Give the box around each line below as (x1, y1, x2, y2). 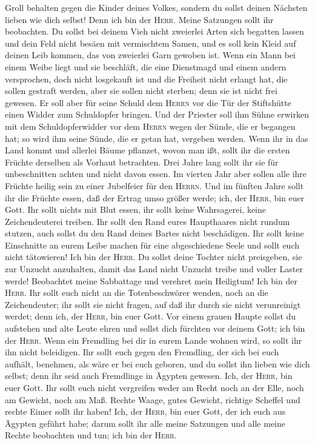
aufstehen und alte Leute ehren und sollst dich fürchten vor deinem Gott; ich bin (5, 322, 305, 335)
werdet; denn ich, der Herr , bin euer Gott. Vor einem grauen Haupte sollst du (5, 310, 296, 323)
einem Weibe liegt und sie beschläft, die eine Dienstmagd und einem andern (5, 60, 287, 73)
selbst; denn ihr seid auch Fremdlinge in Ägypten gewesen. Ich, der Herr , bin (5, 369, 293, 382)
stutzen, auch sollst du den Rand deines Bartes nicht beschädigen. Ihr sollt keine (5, 227, 304, 239)
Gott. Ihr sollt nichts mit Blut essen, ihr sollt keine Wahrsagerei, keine (5, 203, 267, 216)
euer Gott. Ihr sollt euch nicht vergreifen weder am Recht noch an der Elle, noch (5, 381, 304, 393)
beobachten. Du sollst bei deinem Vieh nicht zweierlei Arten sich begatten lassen (5, 25, 304, 38)
